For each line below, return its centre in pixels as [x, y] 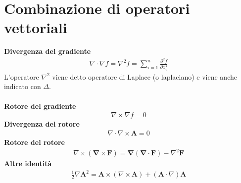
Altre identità [28, 163]
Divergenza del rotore [42, 124]
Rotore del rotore [34, 142]
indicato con [23, 86]
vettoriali [36, 27]
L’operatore [22, 76]
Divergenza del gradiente [48, 51]
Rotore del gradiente [40, 106]
